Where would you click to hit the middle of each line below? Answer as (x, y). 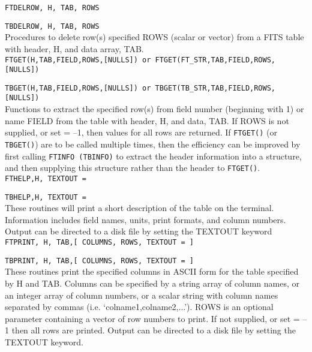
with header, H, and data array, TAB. (74, 48)
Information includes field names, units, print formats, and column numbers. (145, 219)
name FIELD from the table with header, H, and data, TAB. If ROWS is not (147, 120)
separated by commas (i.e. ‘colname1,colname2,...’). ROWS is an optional (139, 307)
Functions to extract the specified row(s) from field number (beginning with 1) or (154, 109)
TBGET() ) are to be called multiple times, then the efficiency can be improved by (153, 144)
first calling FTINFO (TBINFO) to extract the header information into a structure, (153, 156)
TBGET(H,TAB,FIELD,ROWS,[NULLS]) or (78, 88)
